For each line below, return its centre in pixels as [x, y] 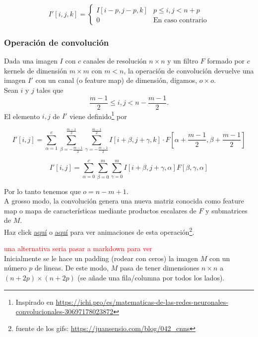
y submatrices [226, 210]
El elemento [22, 116]
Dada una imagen [31, 61]
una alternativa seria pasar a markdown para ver [78, 248]
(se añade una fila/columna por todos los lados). [151, 278]
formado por [226, 61]
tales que [50, 90]
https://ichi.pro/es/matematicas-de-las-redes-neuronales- [142, 302]
